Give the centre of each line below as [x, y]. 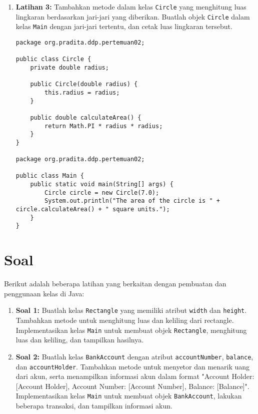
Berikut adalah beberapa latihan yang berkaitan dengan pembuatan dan [115, 284]
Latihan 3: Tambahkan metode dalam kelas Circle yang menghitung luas [131, 7]
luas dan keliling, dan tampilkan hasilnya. [80, 340]
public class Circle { [53, 59]
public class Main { [50, 176]
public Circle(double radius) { [84, 84]
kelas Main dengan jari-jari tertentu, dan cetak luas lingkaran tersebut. [124, 26]
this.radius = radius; [82, 92]
